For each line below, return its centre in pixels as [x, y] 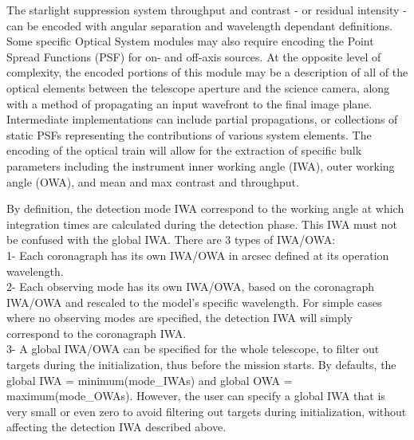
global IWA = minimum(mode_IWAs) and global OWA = [150, 380]
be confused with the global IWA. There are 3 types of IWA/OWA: [171, 240]
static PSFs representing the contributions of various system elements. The [189, 134]
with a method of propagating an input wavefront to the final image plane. [189, 103]
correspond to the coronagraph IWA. [97, 333]
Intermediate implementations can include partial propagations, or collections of [202, 119]
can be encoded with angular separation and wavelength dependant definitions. [200, 25]
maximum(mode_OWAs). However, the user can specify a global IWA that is [196, 396]
